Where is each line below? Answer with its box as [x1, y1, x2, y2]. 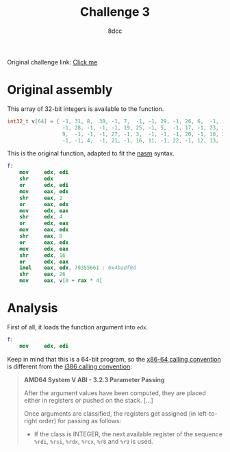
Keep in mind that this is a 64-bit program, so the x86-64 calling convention [7, 355, 221, 363]
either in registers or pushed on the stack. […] [23, 396, 154, 404]
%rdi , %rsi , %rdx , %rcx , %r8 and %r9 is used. [34, 437, 153, 445]
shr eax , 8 [19, 233, 63, 240]
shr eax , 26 [19, 271, 66, 278]
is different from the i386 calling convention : [7, 362, 132, 371]
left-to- [197, 409, 218, 418]
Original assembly [7, 82, 113, 98]
